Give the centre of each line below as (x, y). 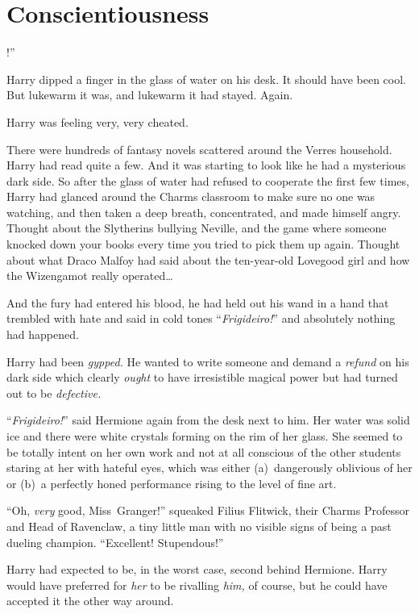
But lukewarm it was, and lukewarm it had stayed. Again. (150, 95)
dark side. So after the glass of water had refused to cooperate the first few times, (208, 180)
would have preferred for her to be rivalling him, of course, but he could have (197, 585)
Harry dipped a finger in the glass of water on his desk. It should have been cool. (206, 79)
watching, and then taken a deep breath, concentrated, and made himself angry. (204, 212)
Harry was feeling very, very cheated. (97, 121)
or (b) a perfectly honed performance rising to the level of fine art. (172, 483)
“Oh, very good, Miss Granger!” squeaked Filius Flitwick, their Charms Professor (208, 510)
